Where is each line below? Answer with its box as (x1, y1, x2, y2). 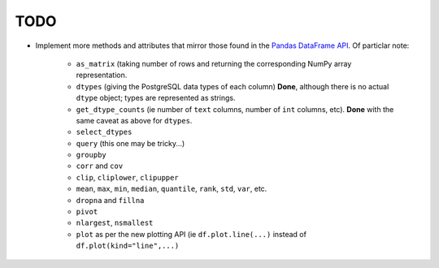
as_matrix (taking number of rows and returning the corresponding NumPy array (76, 58, 352, 68)
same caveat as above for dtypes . (76, 115, 193, 125)
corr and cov (76, 161, 124, 171)
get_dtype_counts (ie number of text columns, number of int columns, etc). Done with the (76, 104, 394, 114)
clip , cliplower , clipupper (76, 172, 179, 182)
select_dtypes (76, 128, 133, 137)
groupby (76, 150, 107, 160)
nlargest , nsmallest (76, 218, 154, 227)
